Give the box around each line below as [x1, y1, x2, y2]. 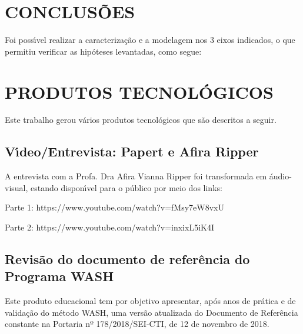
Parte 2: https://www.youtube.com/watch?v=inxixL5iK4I [5, 221, 214, 233]
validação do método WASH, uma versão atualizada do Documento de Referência [5, 306, 298, 318]
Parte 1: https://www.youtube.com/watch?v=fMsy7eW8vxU [5, 201, 224, 213]
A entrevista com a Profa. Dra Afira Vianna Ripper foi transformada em [5, 170, 267, 182]
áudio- [269, 170, 292, 182]
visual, [5, 181, 28, 193]
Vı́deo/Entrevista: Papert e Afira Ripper [5, 142, 259, 161]
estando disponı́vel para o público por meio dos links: [31, 181, 222, 193]
